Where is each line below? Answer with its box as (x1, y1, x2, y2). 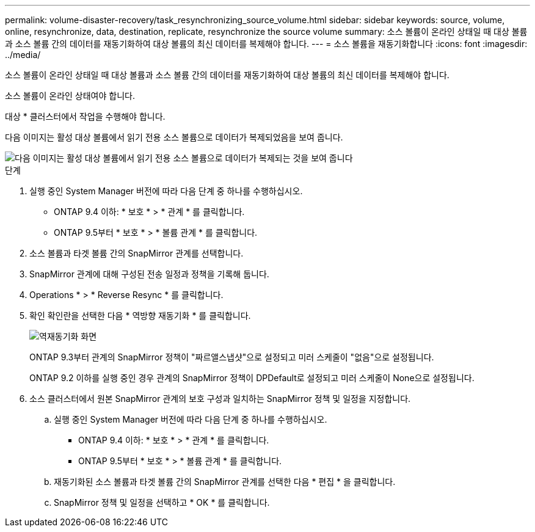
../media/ (5, 49, 41, 60)
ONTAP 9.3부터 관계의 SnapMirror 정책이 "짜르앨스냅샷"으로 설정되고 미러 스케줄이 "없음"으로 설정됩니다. (29, 352, 434, 362)
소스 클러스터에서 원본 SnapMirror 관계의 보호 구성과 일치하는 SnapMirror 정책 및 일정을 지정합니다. (29, 393, 411, 404)
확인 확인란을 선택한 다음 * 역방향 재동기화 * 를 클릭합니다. (29, 310, 251, 321)
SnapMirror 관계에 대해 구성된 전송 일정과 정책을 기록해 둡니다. (29, 269, 269, 279)
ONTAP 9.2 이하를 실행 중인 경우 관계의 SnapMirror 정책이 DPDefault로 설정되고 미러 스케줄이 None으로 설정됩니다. (29, 373, 475, 383)
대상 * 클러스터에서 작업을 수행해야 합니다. (5, 111, 166, 122)
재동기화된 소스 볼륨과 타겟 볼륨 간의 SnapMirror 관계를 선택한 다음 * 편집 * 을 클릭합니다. (54, 476, 396, 487)
